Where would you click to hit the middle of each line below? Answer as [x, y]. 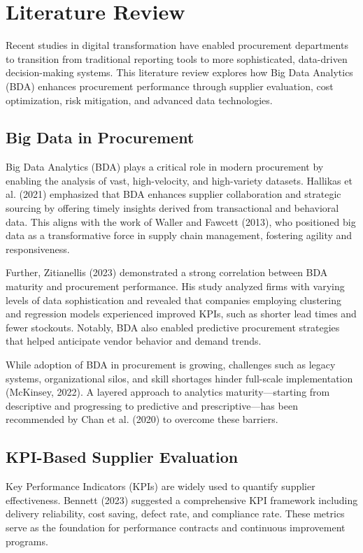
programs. [27, 541]
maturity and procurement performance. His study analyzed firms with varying [175, 286]
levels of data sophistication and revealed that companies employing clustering [173, 300]
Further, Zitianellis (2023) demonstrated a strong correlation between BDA [167, 272]
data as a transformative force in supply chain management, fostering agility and [179, 235]
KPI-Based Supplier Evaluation [122, 457]
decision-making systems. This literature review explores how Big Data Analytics [179, 72]
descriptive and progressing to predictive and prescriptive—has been [152, 405]
